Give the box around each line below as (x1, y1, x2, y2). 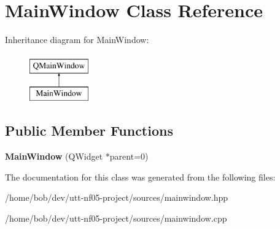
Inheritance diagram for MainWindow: (5, 33, 149, 46)
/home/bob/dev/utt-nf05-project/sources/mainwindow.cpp (5, 211, 227, 224)
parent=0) (109, 150, 149, 163)
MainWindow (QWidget (5, 150, 103, 163)
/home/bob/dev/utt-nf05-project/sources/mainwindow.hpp (5, 191, 228, 204)
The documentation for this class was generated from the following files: (5, 170, 276, 183)
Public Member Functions (5, 121, 173, 140)
